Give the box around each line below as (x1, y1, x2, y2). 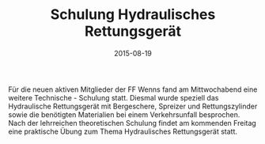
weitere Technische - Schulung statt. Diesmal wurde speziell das (8, 93, 219, 102)
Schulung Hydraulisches (50, 6, 216, 24)
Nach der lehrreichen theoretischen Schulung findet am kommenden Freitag (8, 118, 257, 127)
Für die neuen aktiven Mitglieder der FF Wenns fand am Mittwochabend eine (8, 85, 258, 94)
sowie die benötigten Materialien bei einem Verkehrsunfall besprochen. (8, 109, 240, 119)
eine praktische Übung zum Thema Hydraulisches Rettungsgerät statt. (8, 127, 237, 136)
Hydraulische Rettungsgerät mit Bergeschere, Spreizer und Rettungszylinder (8, 101, 258, 111)
